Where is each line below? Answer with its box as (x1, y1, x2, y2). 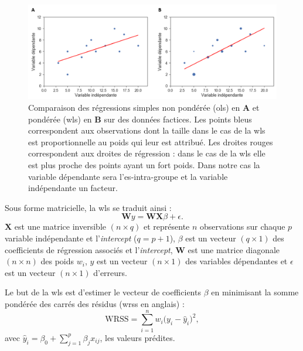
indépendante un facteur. (28, 182, 118, 194)
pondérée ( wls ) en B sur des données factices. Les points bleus (28, 113, 252, 125)
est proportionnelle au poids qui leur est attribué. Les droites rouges (28, 135, 273, 148)
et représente (144, 220, 190, 233)
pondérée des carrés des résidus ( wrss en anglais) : (5, 297, 185, 309)
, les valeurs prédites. (100, 331, 175, 343)
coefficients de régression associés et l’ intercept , (5, 243, 173, 255)
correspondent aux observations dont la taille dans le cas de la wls (28, 124, 265, 137)
